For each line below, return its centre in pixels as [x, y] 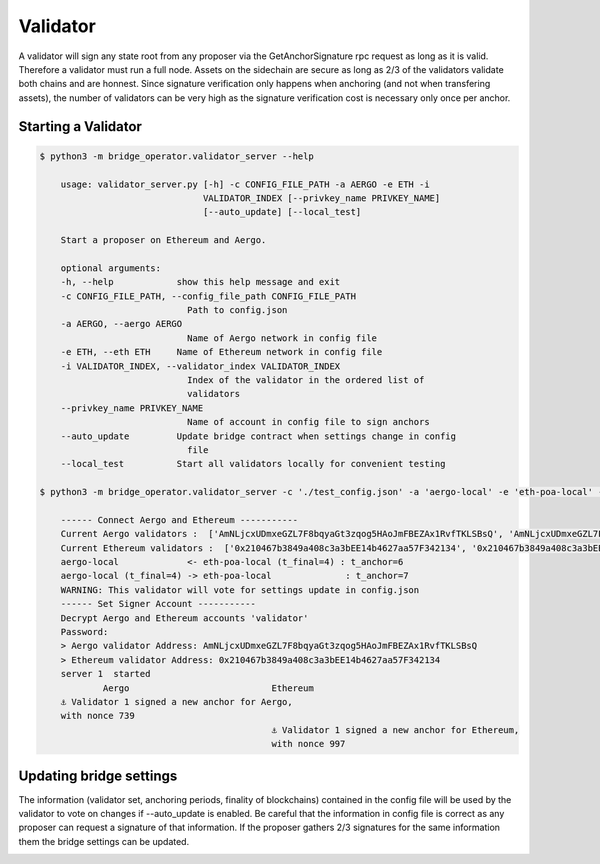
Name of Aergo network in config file [282, 338]
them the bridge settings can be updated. [104, 841]
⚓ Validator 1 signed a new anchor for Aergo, [177, 701]
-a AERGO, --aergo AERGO [121, 324]
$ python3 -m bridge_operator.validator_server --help [176, 156]
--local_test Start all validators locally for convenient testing [253, 464]
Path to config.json [237, 310]
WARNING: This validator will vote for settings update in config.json [240, 589]
